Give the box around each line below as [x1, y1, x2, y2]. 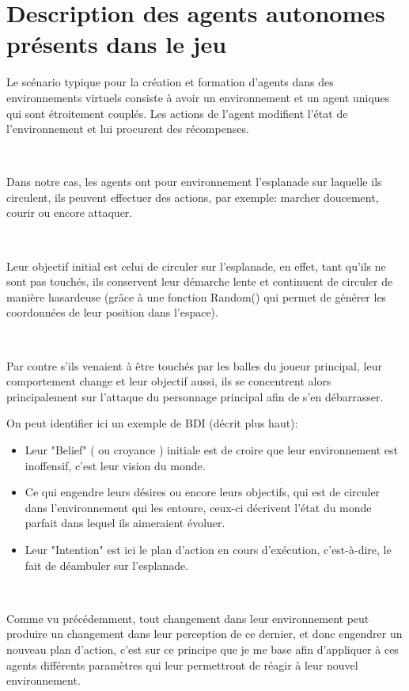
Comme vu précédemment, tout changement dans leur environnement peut [6, 609, 369, 626]
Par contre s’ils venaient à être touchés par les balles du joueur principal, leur [6, 357, 382, 374]
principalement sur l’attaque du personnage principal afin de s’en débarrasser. [6, 388, 384, 404]
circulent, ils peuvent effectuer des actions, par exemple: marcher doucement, [6, 188, 379, 205]
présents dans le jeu [6, 28, 227, 60]
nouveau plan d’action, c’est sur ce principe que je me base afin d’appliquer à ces [6, 640, 399, 657]
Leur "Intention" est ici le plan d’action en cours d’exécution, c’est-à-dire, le [25, 541, 392, 557]
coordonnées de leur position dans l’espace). [6, 304, 218, 321]
